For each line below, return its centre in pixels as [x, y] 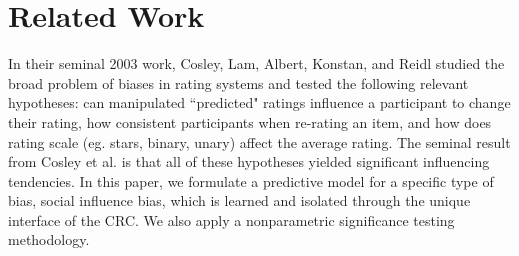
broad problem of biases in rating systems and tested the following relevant [238, 82]
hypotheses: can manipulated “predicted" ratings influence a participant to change [259, 102]
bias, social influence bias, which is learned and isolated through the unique [239, 200]
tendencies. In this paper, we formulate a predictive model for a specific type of [251, 180]
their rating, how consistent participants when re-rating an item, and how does [250, 121]
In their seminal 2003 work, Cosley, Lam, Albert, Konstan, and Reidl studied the [256, 63]
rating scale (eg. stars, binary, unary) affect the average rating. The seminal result [259, 141]
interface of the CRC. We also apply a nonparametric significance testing [231, 219]
